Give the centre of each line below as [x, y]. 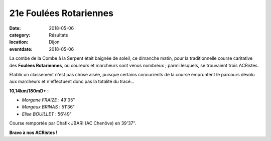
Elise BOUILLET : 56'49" [47, 114]
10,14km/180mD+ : [29, 91]
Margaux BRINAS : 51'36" [48, 107]
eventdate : [21, 49]
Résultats [58, 35]
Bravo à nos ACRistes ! [33, 132]
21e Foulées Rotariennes [61, 13]
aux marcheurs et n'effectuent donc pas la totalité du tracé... [72, 82]
